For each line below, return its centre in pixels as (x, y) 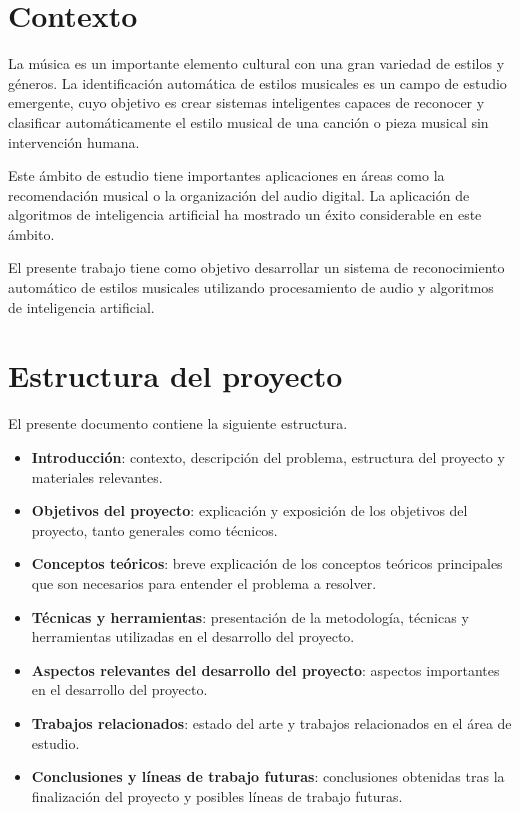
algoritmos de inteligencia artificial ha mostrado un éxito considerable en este (245, 214)
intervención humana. (74, 141)
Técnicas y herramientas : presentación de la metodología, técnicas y (250, 616)
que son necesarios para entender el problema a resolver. (204, 582)
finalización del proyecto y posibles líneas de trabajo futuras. (217, 795)
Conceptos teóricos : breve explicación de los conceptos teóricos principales (267, 563)
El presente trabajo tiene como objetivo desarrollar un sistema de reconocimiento (256, 267)
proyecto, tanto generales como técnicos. (154, 529)
